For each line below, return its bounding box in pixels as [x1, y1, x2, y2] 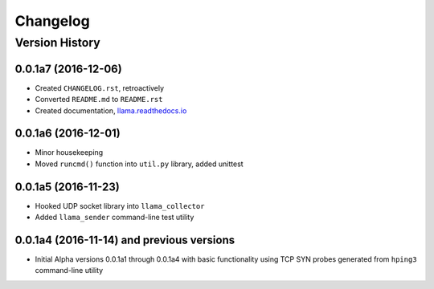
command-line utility [35, 266, 104, 275]
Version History [14, 35, 100, 50]
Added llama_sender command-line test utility [35, 213, 194, 222]
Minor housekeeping [35, 148, 104, 157]
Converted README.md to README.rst [35, 95, 163, 104]
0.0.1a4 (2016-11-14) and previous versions [14, 233, 235, 246]
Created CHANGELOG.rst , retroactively [35, 83, 165, 92]
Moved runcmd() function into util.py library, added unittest [35, 159, 244, 169]
